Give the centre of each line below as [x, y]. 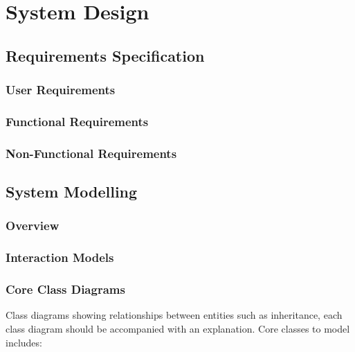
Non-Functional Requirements [91, 153]
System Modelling [72, 192]
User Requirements [61, 90]
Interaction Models [60, 257]
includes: [24, 342]
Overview [33, 226]
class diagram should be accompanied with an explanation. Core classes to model [178, 328]
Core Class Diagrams [65, 289]
